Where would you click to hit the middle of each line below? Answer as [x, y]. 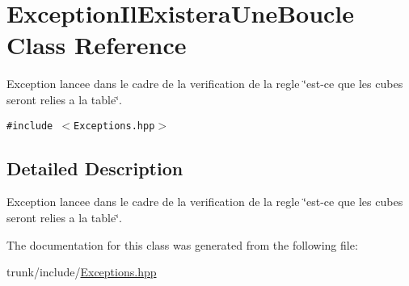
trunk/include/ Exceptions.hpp [82, 272]
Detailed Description [95, 168]
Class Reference [97, 45]
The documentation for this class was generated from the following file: [182, 244]
